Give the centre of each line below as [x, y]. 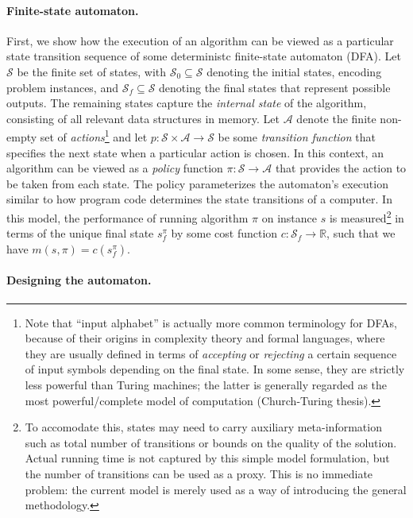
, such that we [361, 233]
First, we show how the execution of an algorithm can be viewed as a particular [200, 40]
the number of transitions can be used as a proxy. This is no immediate [199, 473]
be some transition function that [297, 137]
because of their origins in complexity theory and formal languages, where [205, 338]
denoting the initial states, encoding [294, 71]
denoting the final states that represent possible [275, 87]
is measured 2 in [367, 216]
